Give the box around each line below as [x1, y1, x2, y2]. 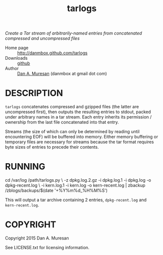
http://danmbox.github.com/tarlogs [17, 50, 88, 56]
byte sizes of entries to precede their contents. [5, 144, 99, 150]
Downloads [5, 55, 28, 61]
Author [5, 66, 19, 71]
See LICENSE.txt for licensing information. [5, 245, 90, 250]
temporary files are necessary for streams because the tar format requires [5, 139, 154, 145]
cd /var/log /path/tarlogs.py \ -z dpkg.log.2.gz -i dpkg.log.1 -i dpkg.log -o [5, 177, 152, 183]
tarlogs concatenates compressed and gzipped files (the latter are [5, 104, 139, 110]
